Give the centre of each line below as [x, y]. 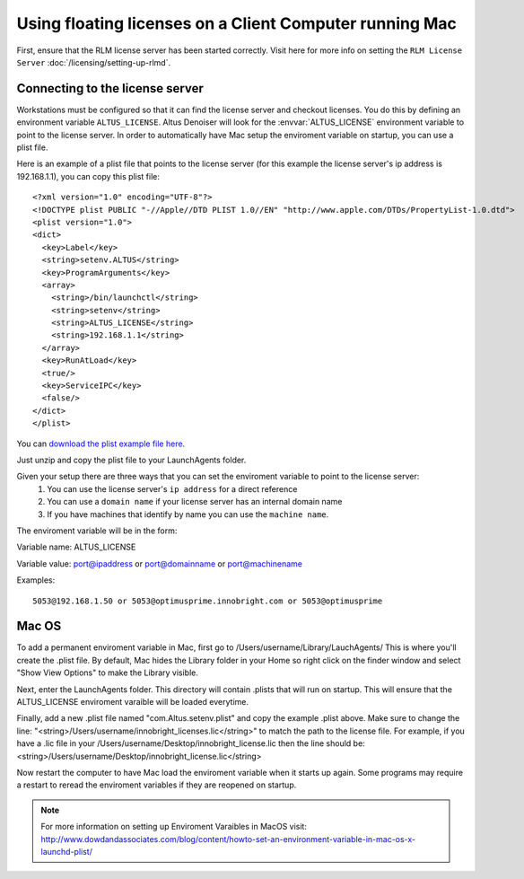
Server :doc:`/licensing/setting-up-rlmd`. [93, 62]
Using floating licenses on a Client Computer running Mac [237, 23]
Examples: [36, 580]
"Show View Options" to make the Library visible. [108, 672]
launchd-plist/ [67, 851]
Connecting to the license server [110, 88]
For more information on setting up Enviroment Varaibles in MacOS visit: [174, 827]
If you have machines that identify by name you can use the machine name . [188, 514]
